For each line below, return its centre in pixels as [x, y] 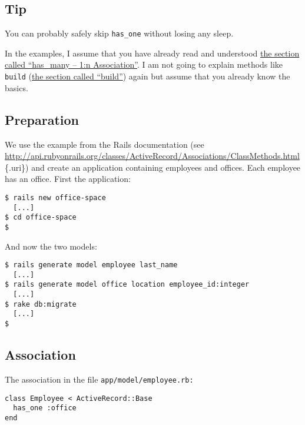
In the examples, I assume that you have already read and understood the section [152, 53]
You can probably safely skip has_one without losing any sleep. [119, 33]
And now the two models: [51, 246]
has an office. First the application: [68, 179]
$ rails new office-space [55, 197]
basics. [16, 87]
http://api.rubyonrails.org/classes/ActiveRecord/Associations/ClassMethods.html [152, 156]
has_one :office [45, 408]
